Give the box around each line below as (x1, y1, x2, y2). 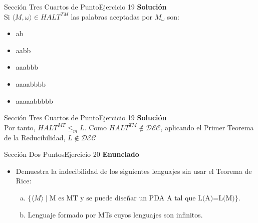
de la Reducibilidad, (4, 132, 66, 142)
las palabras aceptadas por (71, 11, 152, 22)
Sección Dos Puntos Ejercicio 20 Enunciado (4, 149, 139, 159)
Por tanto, (4, 122, 36, 132)
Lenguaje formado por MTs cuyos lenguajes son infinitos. (28, 209, 203, 219)
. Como (84, 122, 107, 132)
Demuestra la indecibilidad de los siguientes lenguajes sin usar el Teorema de (16, 165, 252, 176)
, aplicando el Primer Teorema (160, 122, 254, 132)
